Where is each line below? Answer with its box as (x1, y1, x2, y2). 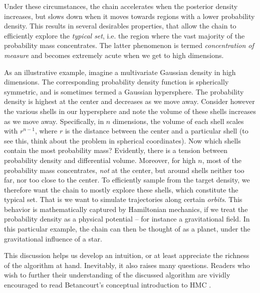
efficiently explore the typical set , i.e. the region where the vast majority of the (4, 30, 245, 40)
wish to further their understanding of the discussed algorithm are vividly (4, 269, 230, 280)
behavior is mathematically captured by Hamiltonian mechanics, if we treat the (4, 203, 248, 214)
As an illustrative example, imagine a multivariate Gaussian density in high (4, 66, 236, 77)
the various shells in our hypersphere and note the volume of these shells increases (4, 105, 256, 116)
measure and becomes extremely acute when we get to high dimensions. (4, 49, 224, 60)
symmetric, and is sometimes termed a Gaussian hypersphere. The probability (4, 86, 244, 96)
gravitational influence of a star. (4, 233, 102, 243)
